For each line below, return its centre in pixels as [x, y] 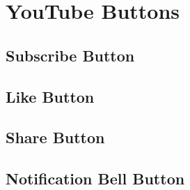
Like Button [50, 96]
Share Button [55, 137]
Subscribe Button [70, 55]
